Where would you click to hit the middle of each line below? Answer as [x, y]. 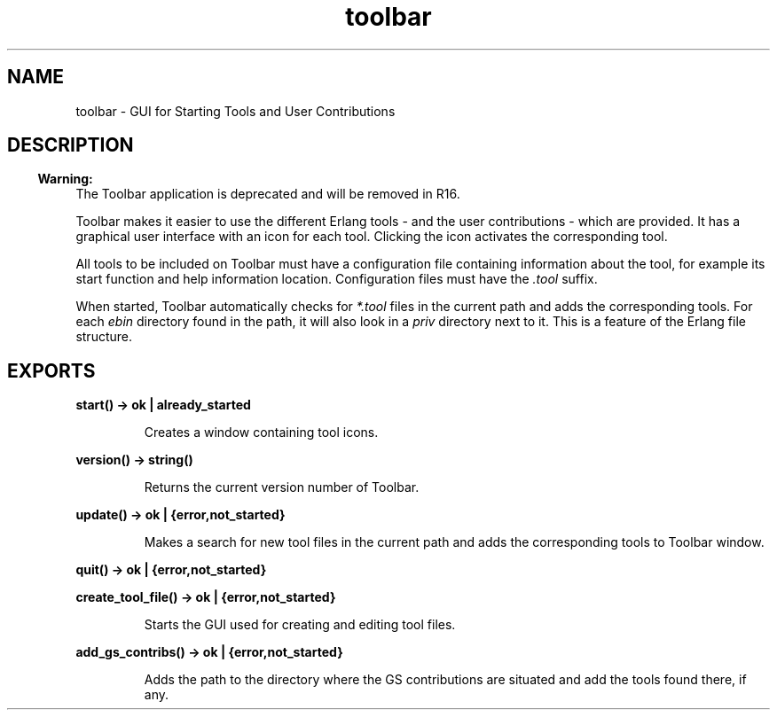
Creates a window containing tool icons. [261, 433]
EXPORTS [51, 370]
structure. [104, 337]
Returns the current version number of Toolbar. [282, 487]
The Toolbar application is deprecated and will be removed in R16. [268, 194]
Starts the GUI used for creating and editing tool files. [300, 625]
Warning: [65, 179]
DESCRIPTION [71, 145]
